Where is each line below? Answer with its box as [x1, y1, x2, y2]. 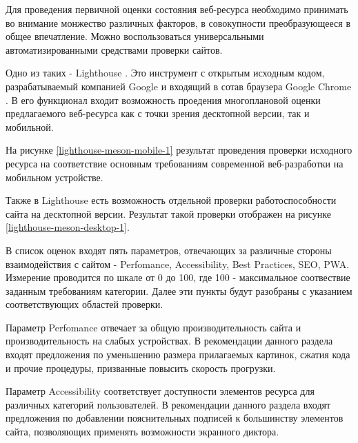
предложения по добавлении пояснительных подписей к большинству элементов [6, 411, 344, 425]
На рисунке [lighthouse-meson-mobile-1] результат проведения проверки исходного [6, 143, 352, 157]
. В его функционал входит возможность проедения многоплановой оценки [6, 92, 321, 107]
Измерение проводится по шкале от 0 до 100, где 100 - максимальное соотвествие [6, 270, 350, 285]
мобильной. [6, 119, 54, 134]
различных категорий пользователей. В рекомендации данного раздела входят [6, 397, 331, 411]
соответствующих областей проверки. [6, 297, 163, 311]
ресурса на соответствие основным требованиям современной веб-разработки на [6, 156, 344, 170]
